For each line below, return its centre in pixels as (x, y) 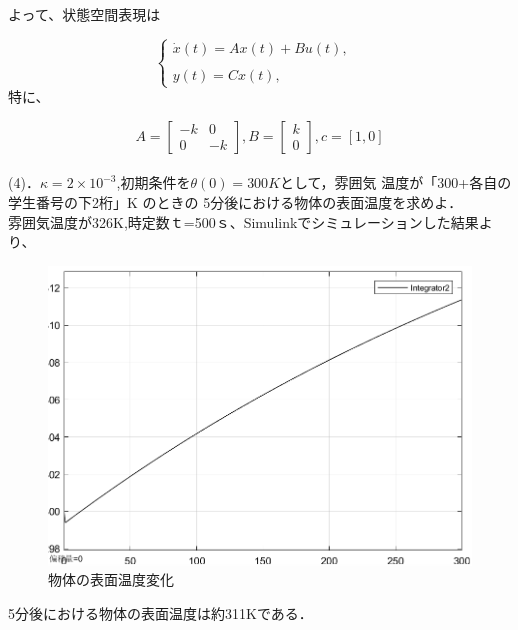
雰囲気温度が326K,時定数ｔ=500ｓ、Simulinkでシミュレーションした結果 (243, 221)
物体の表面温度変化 (111, 579)
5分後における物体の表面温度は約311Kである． (160, 612)
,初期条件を (153, 182)
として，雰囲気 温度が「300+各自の (396, 182)
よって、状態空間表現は (84, 14)
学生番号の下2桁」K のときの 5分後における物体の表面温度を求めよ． (235, 201)
